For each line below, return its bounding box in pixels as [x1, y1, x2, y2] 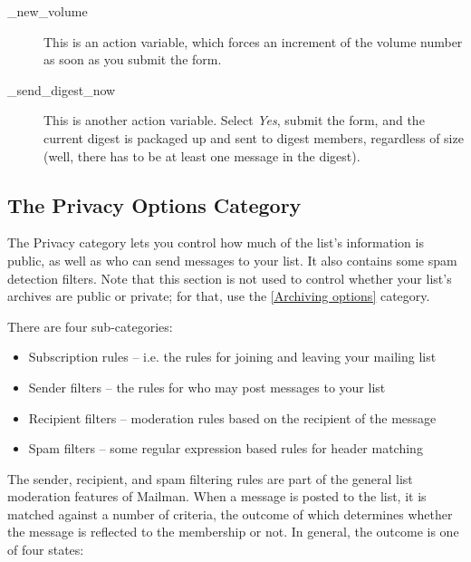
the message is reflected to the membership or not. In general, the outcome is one [7, 522, 459, 541]
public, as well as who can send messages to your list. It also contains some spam [7, 250, 457, 269]
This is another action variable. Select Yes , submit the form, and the [43, 111, 425, 130]
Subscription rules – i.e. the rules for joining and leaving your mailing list [28, 347, 437, 366]
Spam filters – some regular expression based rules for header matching [28, 439, 423, 458]
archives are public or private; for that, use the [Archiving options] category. [7, 286, 430, 305]
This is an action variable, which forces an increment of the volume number [43, 32, 463, 51]
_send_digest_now [7, 80, 116, 99]
